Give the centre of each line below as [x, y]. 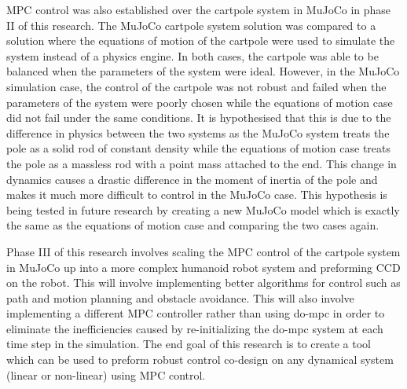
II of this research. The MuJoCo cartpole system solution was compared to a [191, 25]
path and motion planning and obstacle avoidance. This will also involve [180, 297]
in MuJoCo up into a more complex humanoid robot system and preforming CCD [203, 267]
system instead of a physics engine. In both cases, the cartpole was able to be [192, 55]
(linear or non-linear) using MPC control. [106, 374]
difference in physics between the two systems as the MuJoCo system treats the [198, 132]
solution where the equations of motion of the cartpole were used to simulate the [201, 40]
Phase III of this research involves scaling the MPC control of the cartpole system [203, 251]
